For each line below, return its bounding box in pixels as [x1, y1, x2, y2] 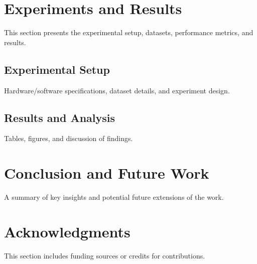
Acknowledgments [4, 221, 131, 241]
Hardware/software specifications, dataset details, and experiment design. [4, 85, 230, 95]
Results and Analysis [4, 109, 115, 125]
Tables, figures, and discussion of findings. [4, 133, 133, 144]
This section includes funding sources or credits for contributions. [4, 250, 205, 260]
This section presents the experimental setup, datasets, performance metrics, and [4, 27, 253, 38]
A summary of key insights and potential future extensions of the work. [4, 192, 224, 202]
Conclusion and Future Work [4, 163, 209, 183]
